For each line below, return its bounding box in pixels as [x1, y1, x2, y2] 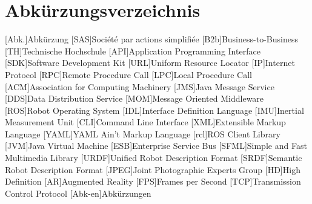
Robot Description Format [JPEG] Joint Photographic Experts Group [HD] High [5, 163, 300, 176]
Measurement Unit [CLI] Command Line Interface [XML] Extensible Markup [5, 116, 286, 128]
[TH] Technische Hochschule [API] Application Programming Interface [5, 44, 261, 57]
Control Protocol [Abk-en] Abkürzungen [5, 186, 151, 199]
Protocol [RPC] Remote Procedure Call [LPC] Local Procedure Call [5, 68, 252, 81]
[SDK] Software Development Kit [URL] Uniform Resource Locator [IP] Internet [5, 56, 295, 69]
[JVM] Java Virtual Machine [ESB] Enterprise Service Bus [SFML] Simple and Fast [5, 139, 307, 152]
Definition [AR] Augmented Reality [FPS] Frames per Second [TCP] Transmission [5, 175, 301, 188]
